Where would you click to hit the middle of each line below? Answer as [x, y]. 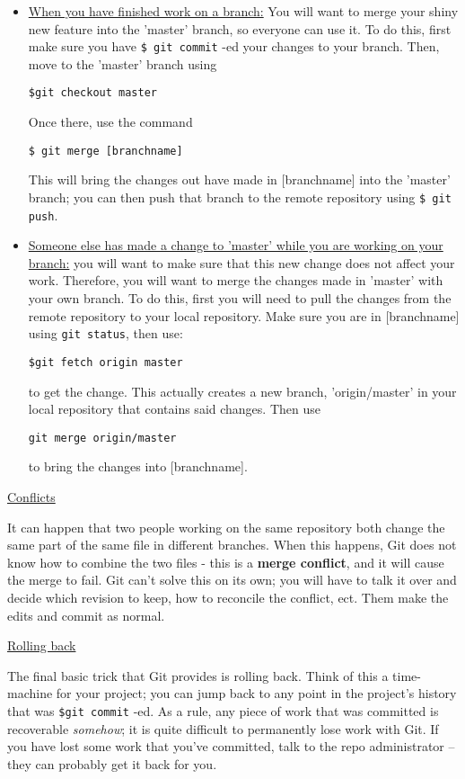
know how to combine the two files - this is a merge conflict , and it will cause [226, 562]
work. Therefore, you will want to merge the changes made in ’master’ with [236, 280]
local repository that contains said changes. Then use [174, 409]
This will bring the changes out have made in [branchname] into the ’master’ [239, 179]
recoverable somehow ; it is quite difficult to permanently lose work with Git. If [223, 728]
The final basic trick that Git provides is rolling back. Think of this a [198, 675]
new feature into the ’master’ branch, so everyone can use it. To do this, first [240, 28]
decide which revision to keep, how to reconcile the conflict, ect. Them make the [228, 597]
